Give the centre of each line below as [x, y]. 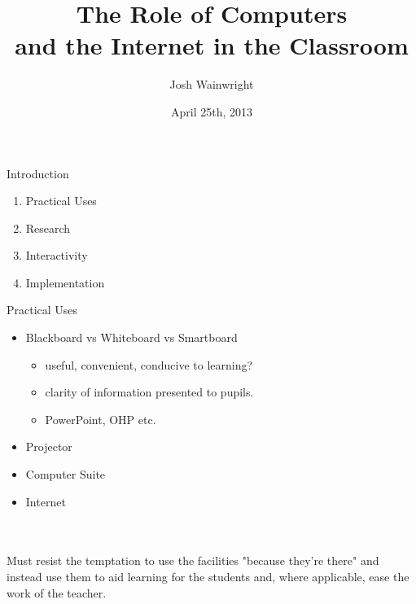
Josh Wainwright [212, 84]
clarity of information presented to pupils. [149, 392]
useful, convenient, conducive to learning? [149, 364]
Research [48, 228]
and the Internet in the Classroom [212, 45]
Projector [49, 446]
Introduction [38, 173]
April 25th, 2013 [211, 111]
